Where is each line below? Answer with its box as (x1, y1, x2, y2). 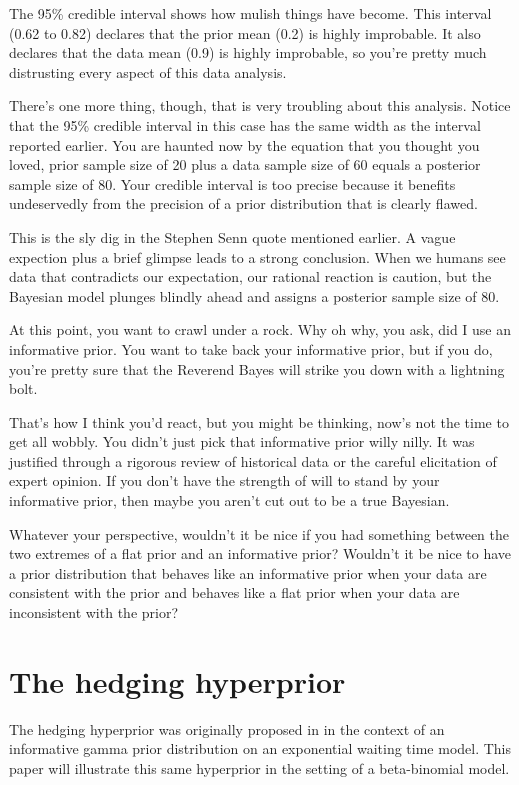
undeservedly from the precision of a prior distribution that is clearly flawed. (9, 193, 478, 214)
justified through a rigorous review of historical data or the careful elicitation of (9, 450, 497, 471)
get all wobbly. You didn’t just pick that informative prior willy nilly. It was (9, 431, 475, 452)
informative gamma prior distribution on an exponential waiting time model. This (9, 738, 512, 759)
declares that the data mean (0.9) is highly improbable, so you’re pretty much (9, 42, 487, 63)
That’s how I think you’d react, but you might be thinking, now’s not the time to (9, 411, 509, 432)
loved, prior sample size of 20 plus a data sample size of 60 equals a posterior (9, 154, 481, 175)
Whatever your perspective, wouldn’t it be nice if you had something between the (9, 523, 509, 544)
